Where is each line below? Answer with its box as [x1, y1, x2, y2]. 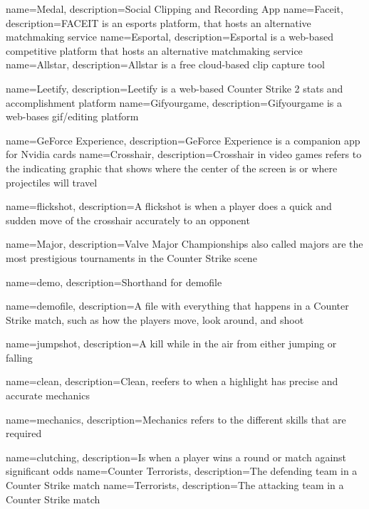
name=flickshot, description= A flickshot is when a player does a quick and [6, 199, 332, 214]
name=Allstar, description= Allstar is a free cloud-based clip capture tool [6, 57, 325, 72]
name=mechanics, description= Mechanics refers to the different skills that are [6, 411, 346, 426]
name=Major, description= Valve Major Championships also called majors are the [6, 236, 363, 251]
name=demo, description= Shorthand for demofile [6, 274, 222, 289]
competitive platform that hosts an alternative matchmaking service [6, 43, 303, 58]
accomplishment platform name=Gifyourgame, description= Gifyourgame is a [6, 95, 342, 110]
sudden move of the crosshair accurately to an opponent [6, 212, 250, 227]
